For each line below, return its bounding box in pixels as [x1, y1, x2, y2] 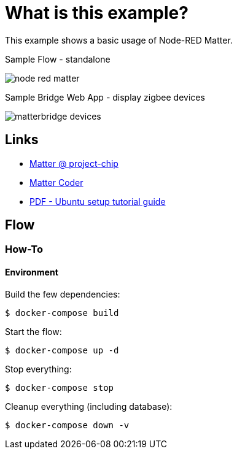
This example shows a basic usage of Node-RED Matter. [5, 34, 233, 45]
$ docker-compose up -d [5, 345, 119, 355]
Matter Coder [29, 177, 84, 188]
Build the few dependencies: [5, 288, 120, 299]
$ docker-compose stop [5, 382, 114, 393]
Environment [5, 267, 58, 278]
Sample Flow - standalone [5, 53, 111, 64]
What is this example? [5, 2, 188, 23]
